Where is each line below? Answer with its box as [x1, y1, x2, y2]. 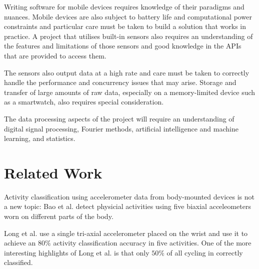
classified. [4, 257, 33, 267]
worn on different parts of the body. [4, 211, 113, 221]
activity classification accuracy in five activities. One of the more [53, 237, 251, 248]
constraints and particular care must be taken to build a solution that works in [4, 21, 246, 31]
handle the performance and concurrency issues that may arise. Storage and [4, 77, 236, 87]
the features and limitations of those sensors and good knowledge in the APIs [4, 40, 241, 51]
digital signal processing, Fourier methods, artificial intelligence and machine [4, 123, 238, 133]
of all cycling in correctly [166, 247, 243, 257]
